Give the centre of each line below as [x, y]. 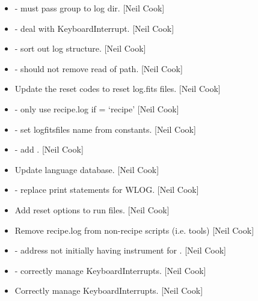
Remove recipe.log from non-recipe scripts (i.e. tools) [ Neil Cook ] [134, 230]
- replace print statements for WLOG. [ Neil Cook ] [107, 190]
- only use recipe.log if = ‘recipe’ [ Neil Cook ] [97, 108]
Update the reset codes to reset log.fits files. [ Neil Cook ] [118, 89]
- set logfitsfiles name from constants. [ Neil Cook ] [105, 129]
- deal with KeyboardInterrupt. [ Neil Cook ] [94, 28]
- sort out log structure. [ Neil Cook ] [80, 48]
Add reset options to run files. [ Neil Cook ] [92, 209]
